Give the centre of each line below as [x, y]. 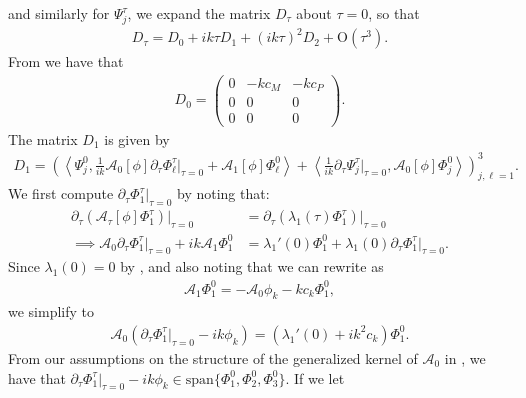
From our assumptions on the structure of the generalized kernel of [213, 357]
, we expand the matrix [199, 13]
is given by [137, 138]
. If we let [315, 377]
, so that [394, 13]
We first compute [61, 193]
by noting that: [223, 193]
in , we [465, 357]
